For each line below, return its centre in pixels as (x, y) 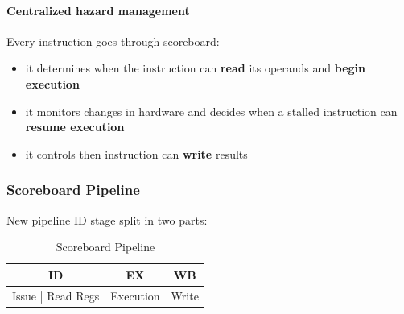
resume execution (75, 127)
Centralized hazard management (98, 10)
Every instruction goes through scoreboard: (113, 41)
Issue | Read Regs (56, 295)
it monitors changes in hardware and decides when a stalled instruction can (211, 111)
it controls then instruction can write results (136, 153)
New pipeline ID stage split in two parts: (107, 219)
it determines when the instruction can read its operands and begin (195, 68)
